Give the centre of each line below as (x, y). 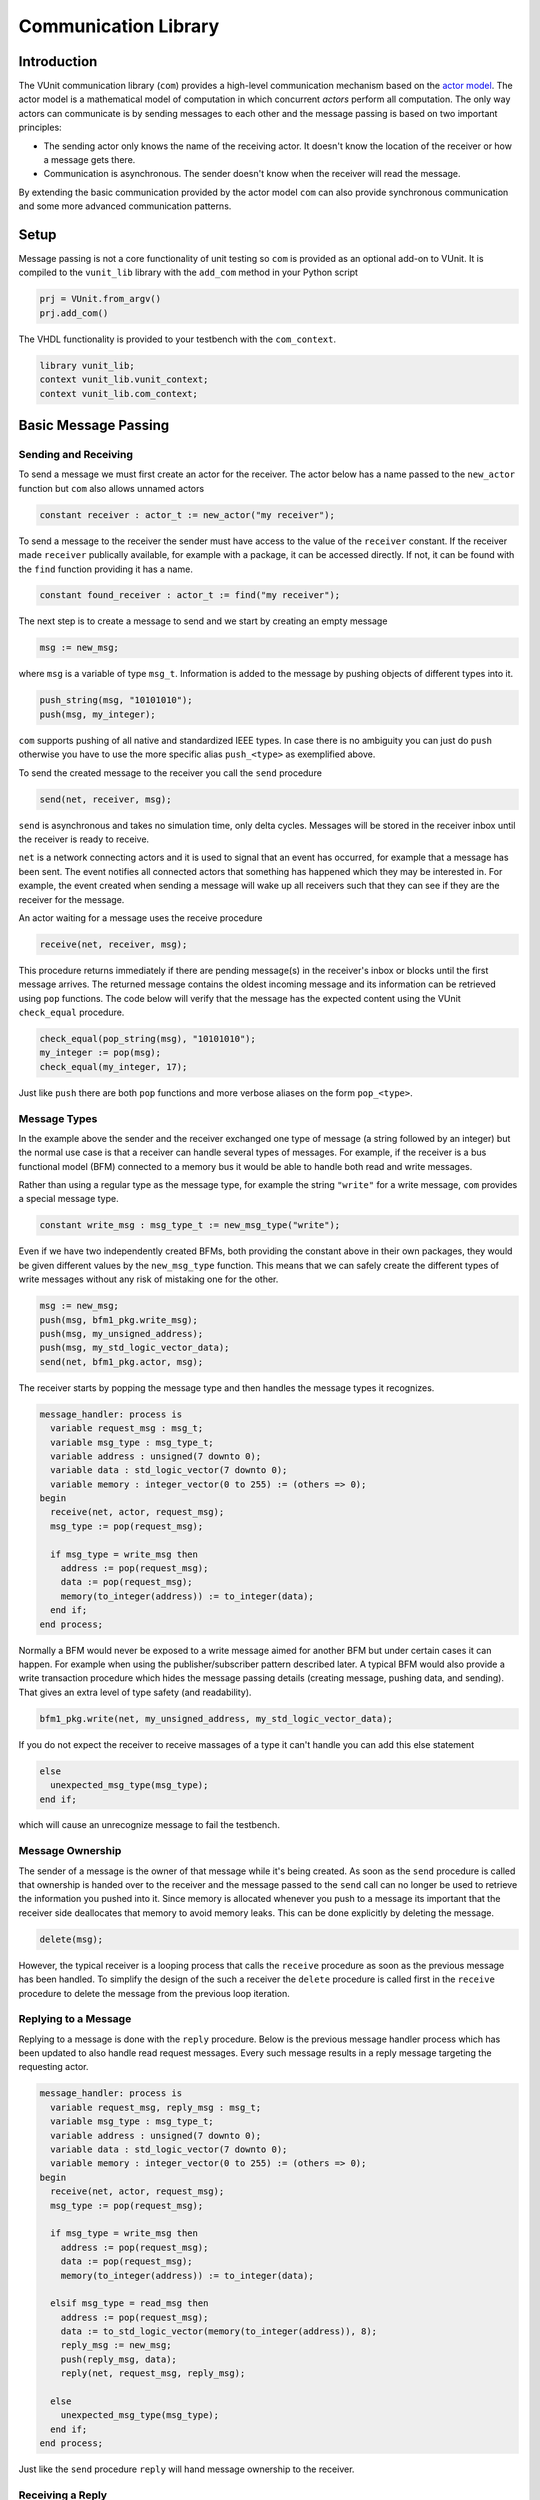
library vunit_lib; (87, 365)
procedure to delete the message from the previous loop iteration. (154, 1993)
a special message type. (68, 1199)
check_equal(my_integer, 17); (113, 1066)
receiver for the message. (71, 899)
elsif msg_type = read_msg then (129, 2303)
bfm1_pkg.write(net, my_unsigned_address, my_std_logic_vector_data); (216, 1718)
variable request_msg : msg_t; (127, 1428)
